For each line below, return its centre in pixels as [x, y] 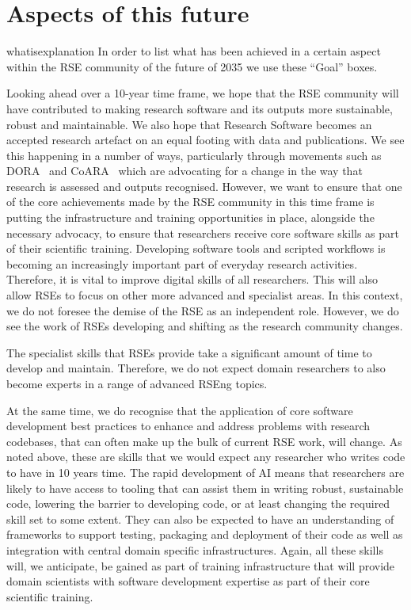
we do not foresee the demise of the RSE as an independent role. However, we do [203, 310]
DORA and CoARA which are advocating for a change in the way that [185, 171]
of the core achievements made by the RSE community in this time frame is [190, 202]
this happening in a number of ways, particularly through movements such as [194, 155]
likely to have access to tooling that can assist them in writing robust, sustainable [205, 488]
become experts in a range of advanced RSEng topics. [137, 383]
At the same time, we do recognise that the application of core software [180, 410]
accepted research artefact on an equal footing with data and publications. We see [205, 140]
